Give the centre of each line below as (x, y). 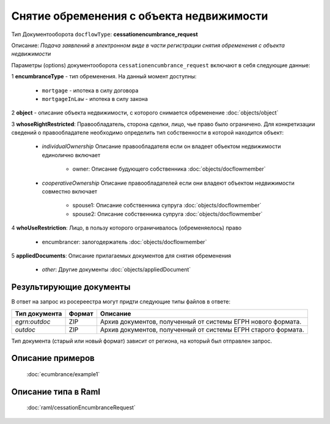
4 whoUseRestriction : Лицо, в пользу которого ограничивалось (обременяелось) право (127, 228)
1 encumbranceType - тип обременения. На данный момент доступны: (104, 76)
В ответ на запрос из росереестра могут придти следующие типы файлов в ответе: (121, 302)
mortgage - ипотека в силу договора (90, 90)
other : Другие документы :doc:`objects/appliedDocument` (116, 270)
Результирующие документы (71, 287)
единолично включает (71, 155)
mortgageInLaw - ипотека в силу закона (95, 99)
